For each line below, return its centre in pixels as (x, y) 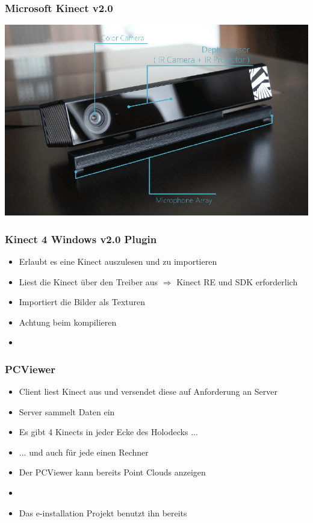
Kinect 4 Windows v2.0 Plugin (81, 239)
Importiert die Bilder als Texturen (82, 302)
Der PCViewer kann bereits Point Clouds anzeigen (112, 472)
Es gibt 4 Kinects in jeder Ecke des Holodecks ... (108, 432)
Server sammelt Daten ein (67, 411)
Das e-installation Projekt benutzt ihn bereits (103, 512)
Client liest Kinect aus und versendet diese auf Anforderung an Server (148, 391)
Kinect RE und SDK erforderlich (237, 281)
